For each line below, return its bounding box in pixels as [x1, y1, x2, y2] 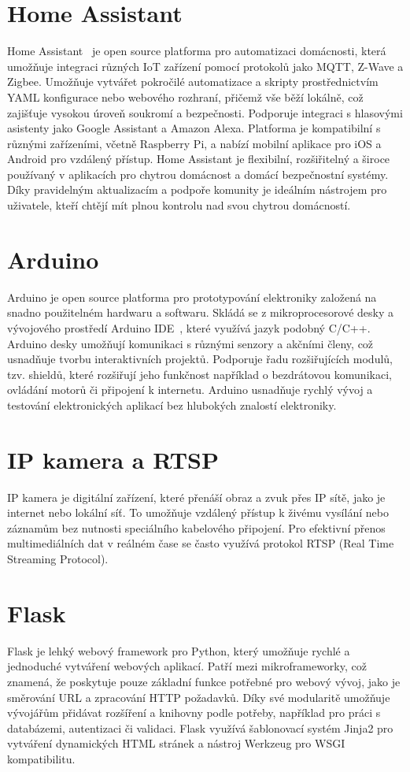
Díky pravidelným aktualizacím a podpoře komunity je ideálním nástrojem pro [7, 181, 387, 198]
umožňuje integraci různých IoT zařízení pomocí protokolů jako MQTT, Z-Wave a [7, 58, 404, 74]
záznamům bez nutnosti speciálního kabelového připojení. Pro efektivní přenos [7, 519, 386, 536]
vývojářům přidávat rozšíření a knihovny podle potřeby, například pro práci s [7, 704, 381, 721]
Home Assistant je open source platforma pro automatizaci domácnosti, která [7, 43, 386, 59]
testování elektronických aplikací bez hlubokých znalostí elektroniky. [7, 396, 337, 413]
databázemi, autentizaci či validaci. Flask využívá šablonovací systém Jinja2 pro [7, 719, 393, 736]
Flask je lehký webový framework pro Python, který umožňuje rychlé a [7, 642, 350, 659]
